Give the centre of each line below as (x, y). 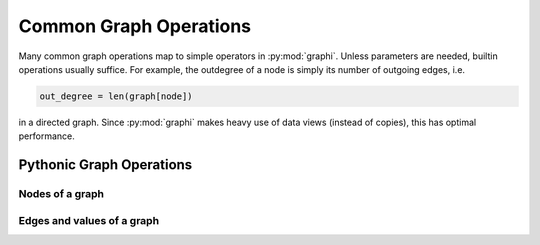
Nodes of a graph (61, 194)
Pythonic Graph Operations (105, 165)
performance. (46, 136)
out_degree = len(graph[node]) (116, 96)
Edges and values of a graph (89, 220)
